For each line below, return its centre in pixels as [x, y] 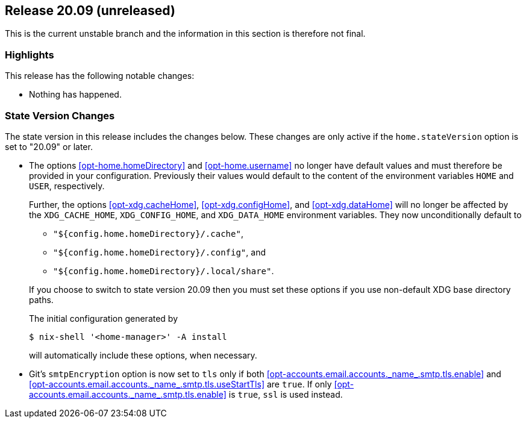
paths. [41, 299]
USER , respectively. [67, 186]
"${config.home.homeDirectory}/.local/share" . [164, 271]
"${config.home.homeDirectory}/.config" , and [159, 252]
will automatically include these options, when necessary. [143, 355]
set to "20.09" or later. [49, 146]
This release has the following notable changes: [100, 76]
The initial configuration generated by [104, 318]
